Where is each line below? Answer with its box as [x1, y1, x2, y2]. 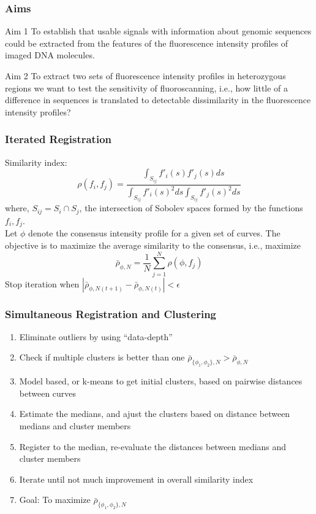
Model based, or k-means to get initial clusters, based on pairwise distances [19, 375, 303, 387]
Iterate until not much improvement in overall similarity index [19, 472, 254, 485]
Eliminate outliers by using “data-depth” [19, 330, 173, 343]
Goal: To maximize [19, 493, 91, 506]
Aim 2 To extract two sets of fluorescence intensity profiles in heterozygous [5, 69, 286, 82]
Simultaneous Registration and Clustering [5, 306, 217, 321]
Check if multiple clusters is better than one [19, 351, 185, 364]
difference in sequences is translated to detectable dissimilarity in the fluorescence [5, 93, 311, 106]
